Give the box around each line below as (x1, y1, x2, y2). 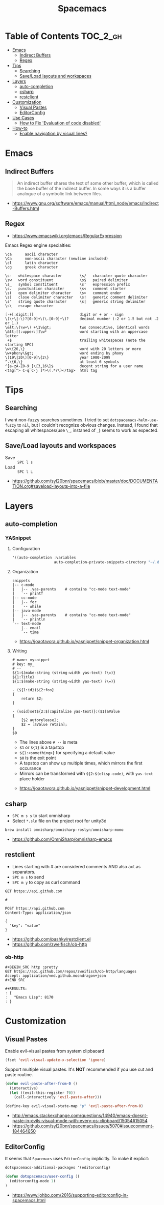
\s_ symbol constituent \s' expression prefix (5, 282, 131, 287)
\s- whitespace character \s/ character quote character (5, 273, 148, 278)
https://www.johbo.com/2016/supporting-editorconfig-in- (12, 1192, 129, 1198)
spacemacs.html (12, 1197, 46, 1203)
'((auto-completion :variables (12, 555, 76, 560)
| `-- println (12, 617, 46, 622)
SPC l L (17, 469, 33, 474)
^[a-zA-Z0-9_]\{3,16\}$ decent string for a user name (5, 363, 143, 369)
